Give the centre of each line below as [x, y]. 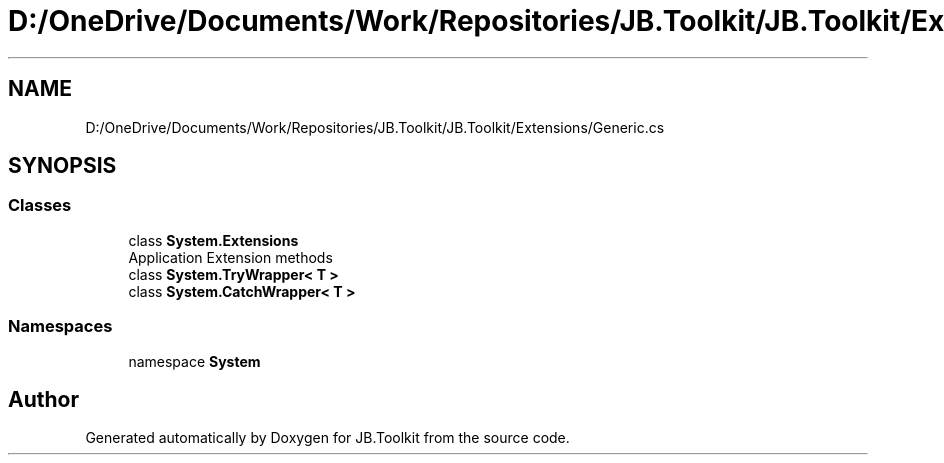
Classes [40, 205]
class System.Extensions [213, 240]
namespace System [194, 361]
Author [43, 399]
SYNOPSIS [62, 166]
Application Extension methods [230, 257]
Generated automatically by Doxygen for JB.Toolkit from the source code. [327, 438]
